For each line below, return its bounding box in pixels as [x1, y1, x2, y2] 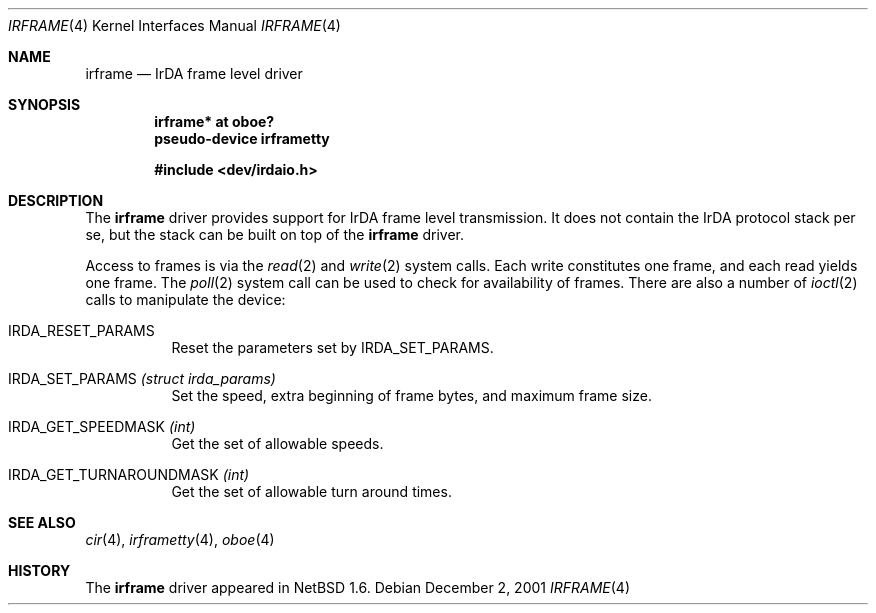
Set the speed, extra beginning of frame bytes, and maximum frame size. [171, 387, 652, 404]
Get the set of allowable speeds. [171, 435, 384, 452]
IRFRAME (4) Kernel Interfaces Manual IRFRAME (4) [8, 17, 341, 34]
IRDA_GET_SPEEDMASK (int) [8, 418, 196, 435]
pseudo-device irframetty [154, 130, 330, 147]
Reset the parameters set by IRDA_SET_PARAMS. [171, 339, 494, 356]
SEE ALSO [8, 514, 76, 531]
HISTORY [8, 562, 71, 579]
